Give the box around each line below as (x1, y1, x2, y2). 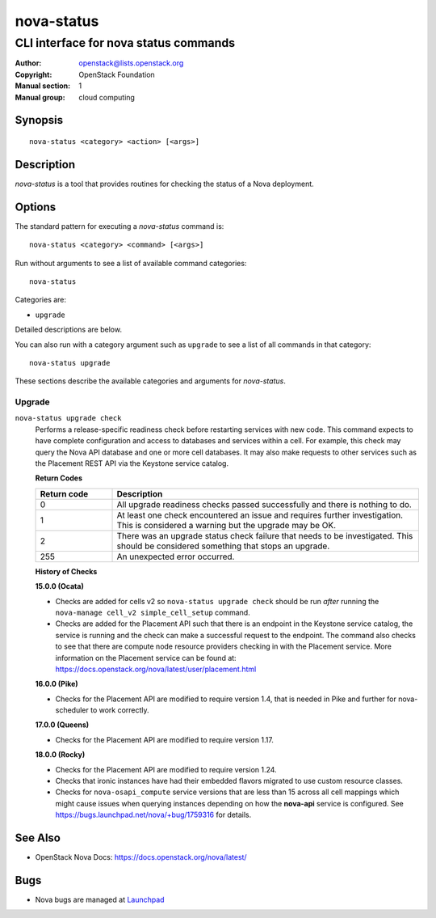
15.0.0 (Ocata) (35, 582, 84, 591)
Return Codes (35, 473, 82, 483)
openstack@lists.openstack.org (78, 58, 184, 68)
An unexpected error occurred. (116, 551, 235, 562)
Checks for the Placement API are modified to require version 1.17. (55, 734, 274, 744)
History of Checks (35, 566, 98, 576)
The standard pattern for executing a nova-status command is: (15, 221, 224, 231)
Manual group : (15, 92, 65, 102)
